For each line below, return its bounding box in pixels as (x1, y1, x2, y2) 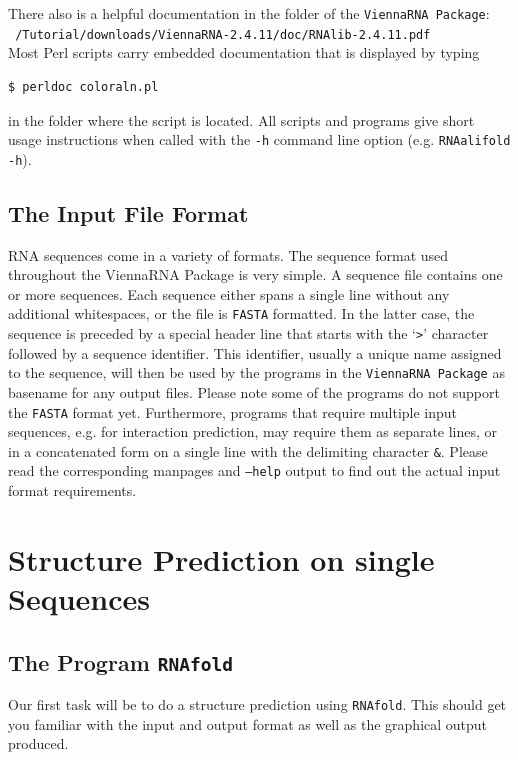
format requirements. (8, 480, 137, 501)
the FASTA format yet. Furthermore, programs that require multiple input (8, 401, 458, 422)
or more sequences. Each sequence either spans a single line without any (8, 283, 450, 304)
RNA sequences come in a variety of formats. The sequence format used (8, 244, 449, 265)
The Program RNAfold (8, 646, 233, 677)
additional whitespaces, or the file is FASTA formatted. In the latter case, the (8, 303, 475, 324)
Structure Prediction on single (8, 538, 435, 579)
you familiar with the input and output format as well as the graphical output (8, 713, 488, 734)
